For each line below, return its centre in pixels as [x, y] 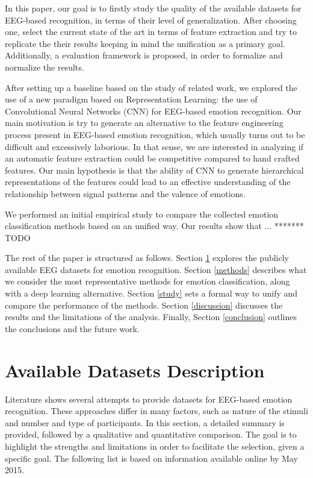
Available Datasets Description [135, 370]
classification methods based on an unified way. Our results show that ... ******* [154, 226]
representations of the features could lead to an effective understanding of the [148, 182]
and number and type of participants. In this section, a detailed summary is [145, 422]
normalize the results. [45, 67]
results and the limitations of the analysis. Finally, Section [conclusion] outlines [151, 317]
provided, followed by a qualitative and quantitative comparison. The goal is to [151, 434]
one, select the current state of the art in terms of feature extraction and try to [151, 32]
